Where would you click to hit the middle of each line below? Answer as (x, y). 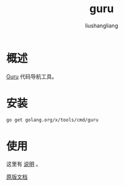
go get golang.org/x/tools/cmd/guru (52, 120)
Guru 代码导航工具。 (32, 76)
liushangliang (102, 26)
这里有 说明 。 (24, 164)
